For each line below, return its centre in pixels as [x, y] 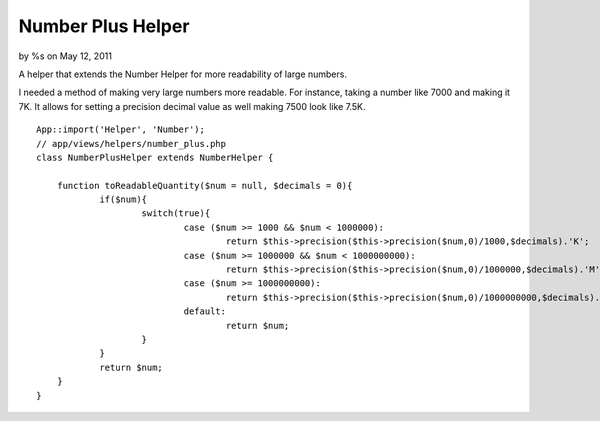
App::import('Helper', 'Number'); [120, 129]
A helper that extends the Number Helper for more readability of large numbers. [182, 74]
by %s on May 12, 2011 [65, 56]
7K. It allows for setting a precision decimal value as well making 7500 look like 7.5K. [192, 106]
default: [205, 311]
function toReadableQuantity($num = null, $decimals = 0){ [204, 185]
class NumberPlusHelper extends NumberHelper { [155, 157]
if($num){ [123, 199]
